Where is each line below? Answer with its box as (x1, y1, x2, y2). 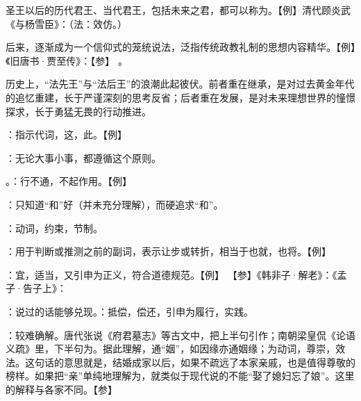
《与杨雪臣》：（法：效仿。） (6, 16, 127, 31)
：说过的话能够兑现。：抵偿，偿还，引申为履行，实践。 (6, 304, 253, 318)
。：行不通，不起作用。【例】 (6, 174, 132, 188)
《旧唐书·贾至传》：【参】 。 (6, 53, 128, 67)
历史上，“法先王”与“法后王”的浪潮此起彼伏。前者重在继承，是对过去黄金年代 (6, 76, 355, 91)
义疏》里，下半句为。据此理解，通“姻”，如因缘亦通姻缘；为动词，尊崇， (6, 341, 336, 356)
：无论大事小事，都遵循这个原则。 (6, 150, 161, 165)
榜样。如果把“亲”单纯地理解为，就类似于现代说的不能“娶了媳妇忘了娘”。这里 (6, 368, 355, 383)
